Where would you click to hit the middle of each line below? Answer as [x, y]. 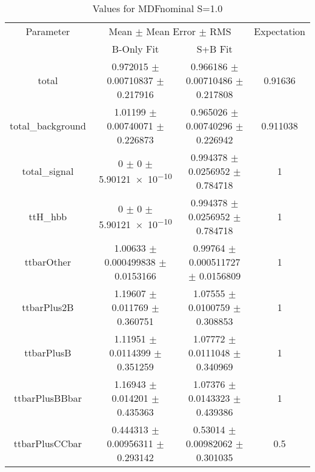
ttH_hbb [48, 216]
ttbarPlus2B [48, 307]
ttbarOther [48, 262]
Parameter [48, 31]
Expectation [280, 31]
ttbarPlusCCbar [48, 443]
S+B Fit [214, 49]
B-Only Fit [135, 49]
